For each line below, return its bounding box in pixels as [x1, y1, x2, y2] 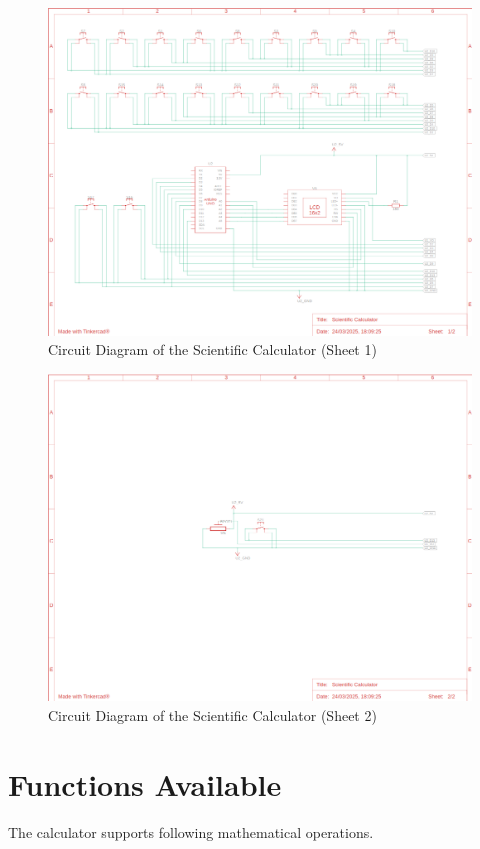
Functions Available [8, 763, 282, 804]
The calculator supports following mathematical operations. [8, 821, 374, 842]
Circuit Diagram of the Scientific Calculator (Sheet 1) [48, 339, 377, 360]
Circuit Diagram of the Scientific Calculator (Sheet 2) [48, 704, 377, 725]
